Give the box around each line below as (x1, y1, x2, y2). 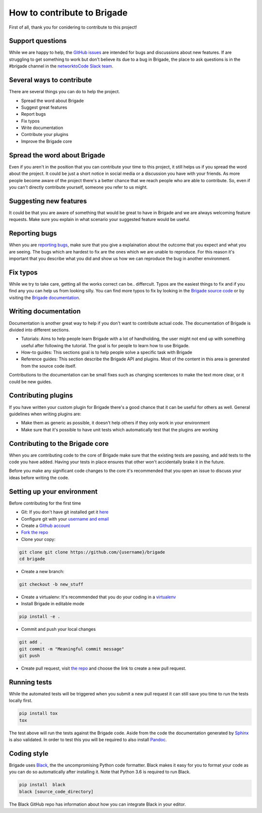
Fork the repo (21, 529, 49, 535)
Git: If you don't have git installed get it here (21, 509, 109, 515)
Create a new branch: (21, 569, 65, 575)
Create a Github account (21, 523, 70, 528)
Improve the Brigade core (21, 138, 72, 144)
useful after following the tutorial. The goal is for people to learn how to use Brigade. (21, 342, 190, 348)
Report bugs (21, 111, 46, 117)
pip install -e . (19, 614, 61, 619)
